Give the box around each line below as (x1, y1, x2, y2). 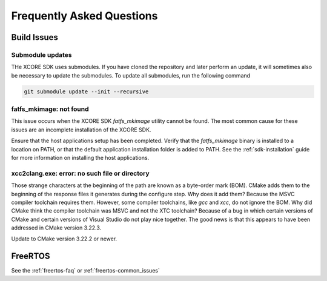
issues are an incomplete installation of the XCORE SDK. (11, 126, 151, 133)
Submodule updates (11, 50, 72, 59)
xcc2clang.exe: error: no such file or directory (11, 169, 150, 177)
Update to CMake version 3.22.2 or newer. (11, 235, 117, 242)
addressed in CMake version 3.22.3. (11, 224, 102, 231)
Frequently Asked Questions (11, 9, 158, 22)
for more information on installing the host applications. (11, 154, 150, 161)
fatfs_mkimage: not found (11, 105, 89, 113)
